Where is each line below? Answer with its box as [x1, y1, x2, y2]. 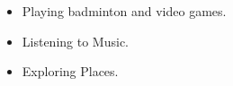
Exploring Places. [22, 62, 119, 81]
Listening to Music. [22, 31, 129, 50]
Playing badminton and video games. [22, 2, 227, 20]
